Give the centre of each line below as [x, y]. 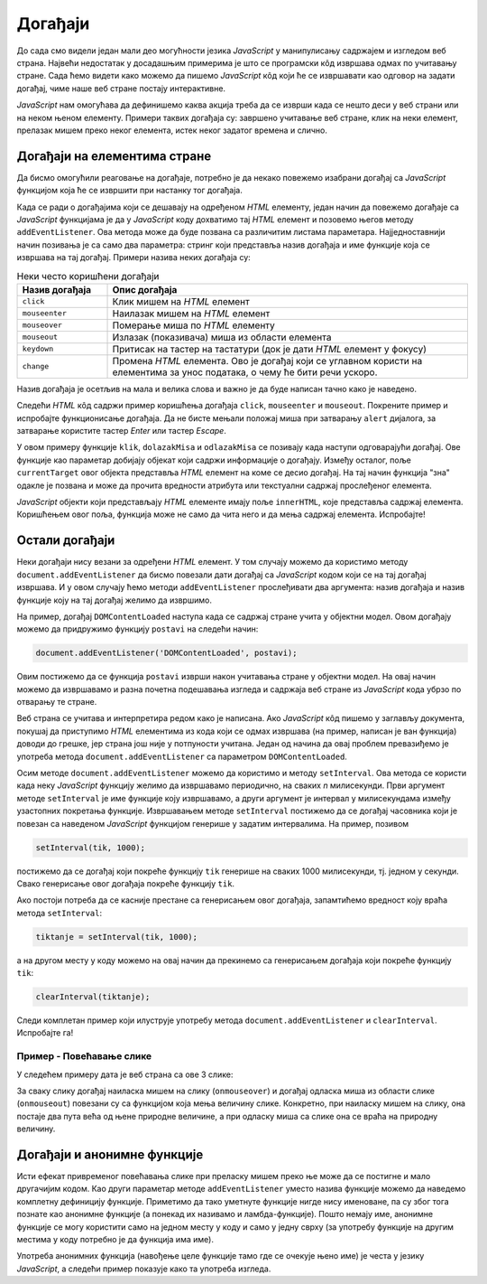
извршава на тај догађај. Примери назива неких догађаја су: [134, 258]
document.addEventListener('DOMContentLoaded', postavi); [166, 653]
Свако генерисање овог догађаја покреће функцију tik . [125, 883]
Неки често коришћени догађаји [88, 276]
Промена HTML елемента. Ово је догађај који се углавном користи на [267, 361]
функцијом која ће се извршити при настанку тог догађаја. [129, 191]
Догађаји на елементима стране [114, 156]
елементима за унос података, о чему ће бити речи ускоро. [245, 372]
